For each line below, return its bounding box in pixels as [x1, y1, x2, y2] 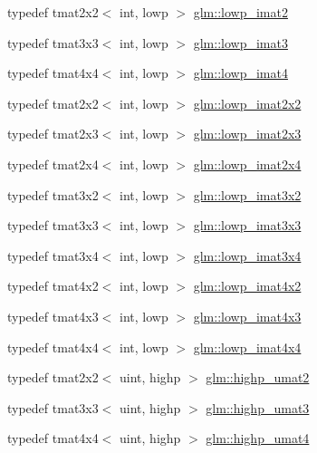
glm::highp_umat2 [206, 368, 310, 387]
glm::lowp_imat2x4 [193, 154, 302, 173]
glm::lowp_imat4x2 [193, 276, 302, 295]
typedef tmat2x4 [7, 154, 99, 173]
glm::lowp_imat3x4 [193, 246, 302, 265]
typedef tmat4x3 [7, 306, 99, 325]
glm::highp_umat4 [206, 429, 310, 448]
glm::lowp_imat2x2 [193, 93, 302, 112]
